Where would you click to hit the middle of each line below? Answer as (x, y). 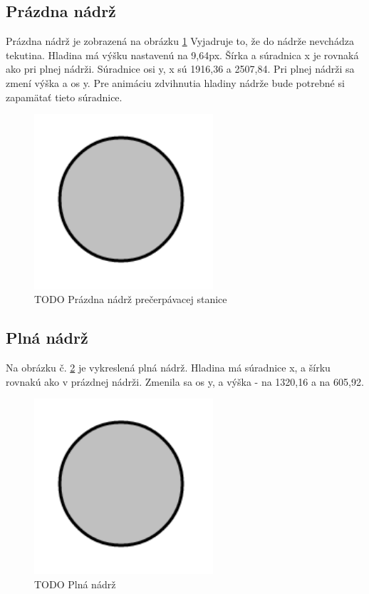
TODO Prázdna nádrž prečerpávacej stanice (131, 299)
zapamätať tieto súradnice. (64, 97)
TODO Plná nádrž (75, 584)
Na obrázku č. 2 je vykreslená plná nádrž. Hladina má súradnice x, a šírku (168, 368)
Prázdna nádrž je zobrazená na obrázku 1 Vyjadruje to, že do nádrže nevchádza (180, 41)
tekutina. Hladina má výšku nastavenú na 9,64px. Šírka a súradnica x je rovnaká (182, 55)
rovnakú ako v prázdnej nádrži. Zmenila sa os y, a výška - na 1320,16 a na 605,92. (185, 381)
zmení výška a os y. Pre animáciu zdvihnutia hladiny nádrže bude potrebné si (175, 82)
